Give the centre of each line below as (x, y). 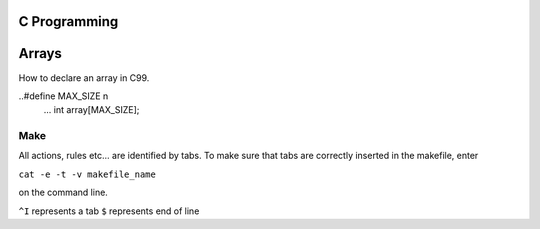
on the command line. (63, 192)
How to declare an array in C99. (84, 77)
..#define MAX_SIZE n (63, 96)
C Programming (68, 21)
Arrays (40, 53)
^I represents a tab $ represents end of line (109, 211)
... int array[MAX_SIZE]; (91, 110)
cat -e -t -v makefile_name (87, 174)
